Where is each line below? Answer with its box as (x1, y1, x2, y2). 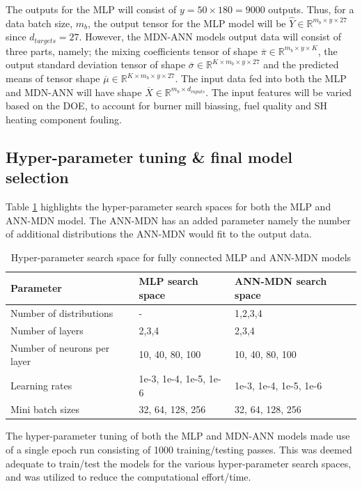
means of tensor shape (6, 71, 100, 86)
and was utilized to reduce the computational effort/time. (6, 469, 251, 484)
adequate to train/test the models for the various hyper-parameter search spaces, (6, 456, 352, 470)
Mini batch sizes (10, 402, 79, 417)
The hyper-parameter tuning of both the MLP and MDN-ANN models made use (6, 428, 350, 443)
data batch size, (6, 15, 73, 30)
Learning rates (10, 378, 72, 392)
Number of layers (10, 323, 84, 337)
